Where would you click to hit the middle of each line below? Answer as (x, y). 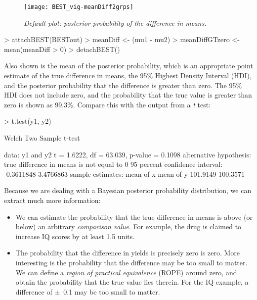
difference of (34, 291)
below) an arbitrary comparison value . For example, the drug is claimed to (128, 226)
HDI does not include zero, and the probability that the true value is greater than (128, 95)
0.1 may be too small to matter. (112, 291)
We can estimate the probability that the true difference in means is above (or (134, 217)
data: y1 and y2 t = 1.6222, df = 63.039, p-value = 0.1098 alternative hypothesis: (128, 154)
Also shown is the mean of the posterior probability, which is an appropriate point (128, 66)
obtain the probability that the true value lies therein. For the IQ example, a (132, 282)
